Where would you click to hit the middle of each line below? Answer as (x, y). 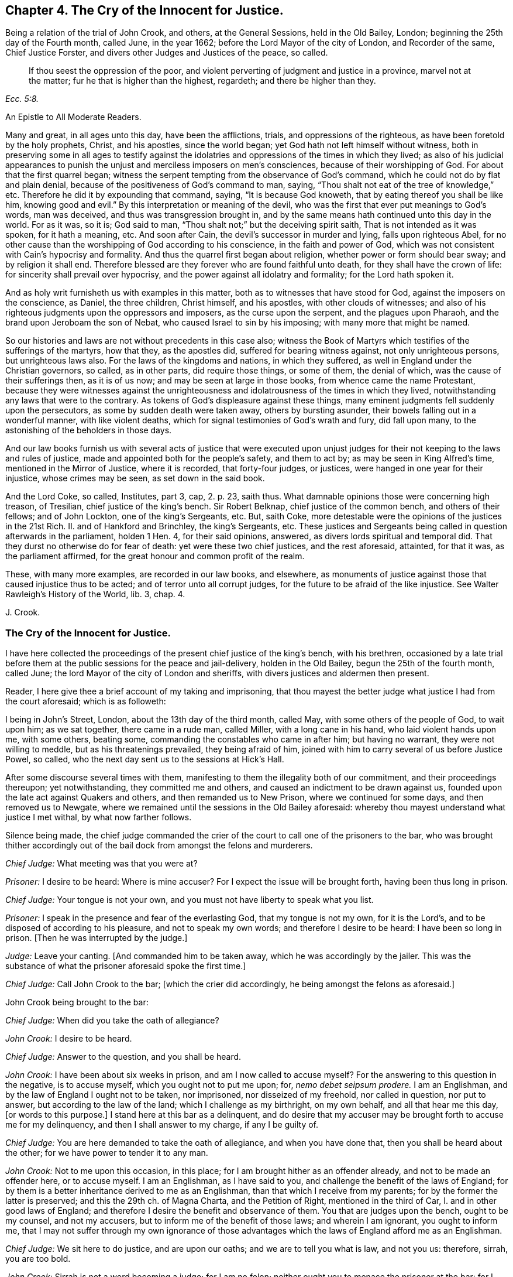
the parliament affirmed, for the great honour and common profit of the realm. (155, 556)
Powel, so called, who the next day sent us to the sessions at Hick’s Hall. (145, 759)
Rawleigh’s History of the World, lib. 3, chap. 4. (95, 594)
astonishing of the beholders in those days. (89, 430)
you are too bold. (38, 1259)
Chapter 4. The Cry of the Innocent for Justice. (144, 10)
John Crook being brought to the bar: (77, 1002)
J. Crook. (23, 612)
